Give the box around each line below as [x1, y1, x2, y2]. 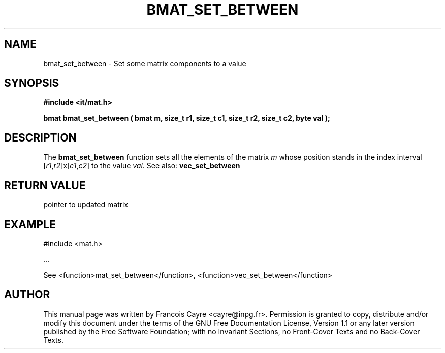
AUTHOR [4, 288, 50, 301]
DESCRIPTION [4, 131, 77, 144]
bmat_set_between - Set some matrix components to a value [43, 59, 246, 68]
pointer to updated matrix [43, 200, 129, 209]
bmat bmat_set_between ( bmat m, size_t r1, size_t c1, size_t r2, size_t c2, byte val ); [43, 114, 330, 123]
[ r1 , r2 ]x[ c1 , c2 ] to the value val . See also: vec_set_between [43, 161, 240, 170]
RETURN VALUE [4, 179, 86, 192]
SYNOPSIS [4, 77, 59, 90]
